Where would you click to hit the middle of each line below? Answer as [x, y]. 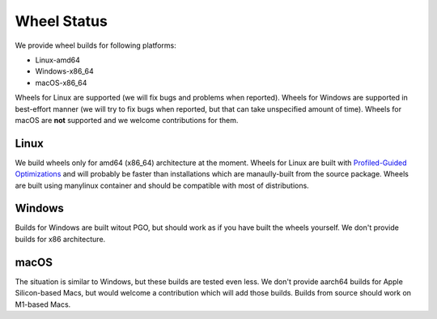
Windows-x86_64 [64, 71]
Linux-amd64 [58, 60]
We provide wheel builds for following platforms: [96, 45]
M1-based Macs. [43, 304]
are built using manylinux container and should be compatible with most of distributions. [162, 185]
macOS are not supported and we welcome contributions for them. [127, 120]
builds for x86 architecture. [60, 239]
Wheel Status [62, 21]
